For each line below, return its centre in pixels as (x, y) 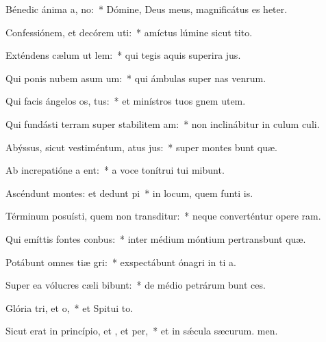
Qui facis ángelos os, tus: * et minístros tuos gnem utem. (126, 101)
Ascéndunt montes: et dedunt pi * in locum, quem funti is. (129, 193)
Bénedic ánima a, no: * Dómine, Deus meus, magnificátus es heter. (147, 9)
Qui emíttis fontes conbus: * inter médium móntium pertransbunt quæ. (156, 238)
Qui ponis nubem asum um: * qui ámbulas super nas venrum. (136, 78)
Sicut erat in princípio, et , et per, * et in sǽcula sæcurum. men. (142, 331)
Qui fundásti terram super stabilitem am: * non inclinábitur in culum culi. (163, 123)
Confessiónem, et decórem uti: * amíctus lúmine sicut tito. (129, 32)
